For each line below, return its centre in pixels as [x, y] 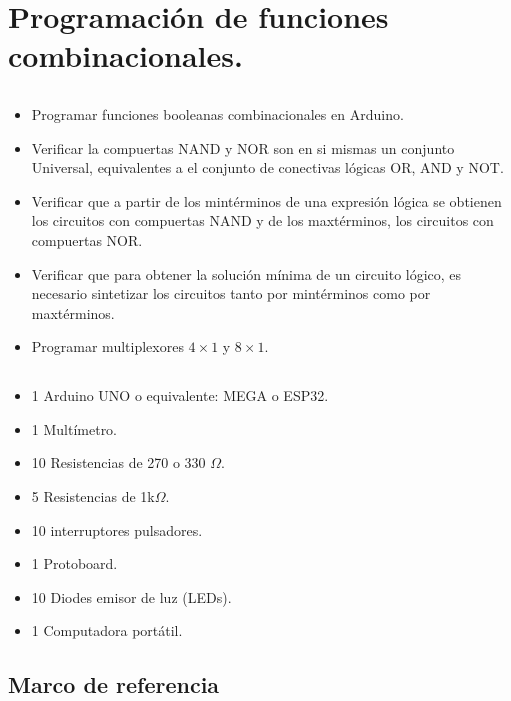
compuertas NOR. [87, 239]
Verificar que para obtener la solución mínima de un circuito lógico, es [246, 273]
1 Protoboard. [74, 563]
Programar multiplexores [107, 346]
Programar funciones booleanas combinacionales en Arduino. [217, 113]
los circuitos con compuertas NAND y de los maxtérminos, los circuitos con [262, 220]
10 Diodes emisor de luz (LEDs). [131, 596]
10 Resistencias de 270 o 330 [118, 462]
